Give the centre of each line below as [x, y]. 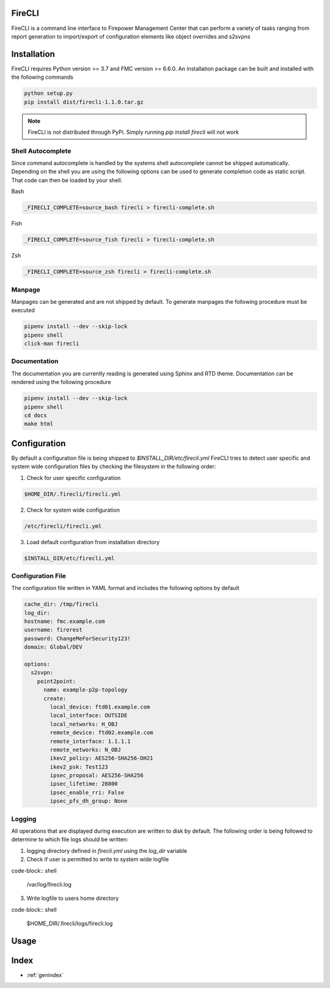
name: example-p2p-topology [86, 690]
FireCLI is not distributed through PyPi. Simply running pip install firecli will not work [133, 132]
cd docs [35, 415]
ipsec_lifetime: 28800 [84, 784]
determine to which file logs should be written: [70, 839]
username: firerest [53, 630]
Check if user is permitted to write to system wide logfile [98, 860]
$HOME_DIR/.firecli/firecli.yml [73, 494]
